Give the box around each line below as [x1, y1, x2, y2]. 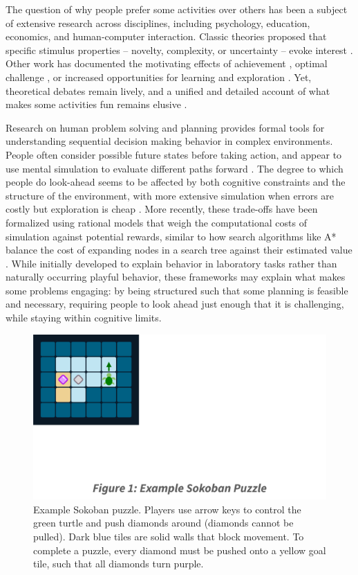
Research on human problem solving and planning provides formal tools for [6, 120, 325, 134]
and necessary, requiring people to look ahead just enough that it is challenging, [6, 297, 344, 311]
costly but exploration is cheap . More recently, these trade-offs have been [6, 202, 318, 216]
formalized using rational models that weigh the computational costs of [6, 215, 307, 229]
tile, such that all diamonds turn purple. [33, 556, 204, 571]
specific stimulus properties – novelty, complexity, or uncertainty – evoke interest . [6, 42, 353, 57]
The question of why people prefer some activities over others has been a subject [6, 2, 348, 16]
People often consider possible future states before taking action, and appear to [6, 147, 342, 161]
